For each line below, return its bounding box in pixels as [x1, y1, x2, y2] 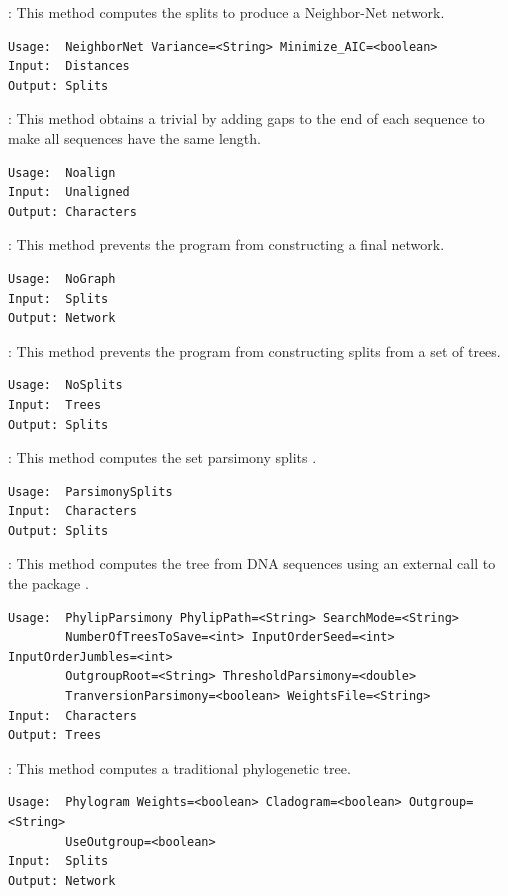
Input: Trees [8, 397, 102, 412]
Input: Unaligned [8, 185, 130, 200]
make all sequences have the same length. [8, 127, 261, 148]
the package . [8, 573, 89, 594]
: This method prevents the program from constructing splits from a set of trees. [8, 340, 501, 361]
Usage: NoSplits [8, 378, 123, 393]
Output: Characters [8, 204, 137, 219]
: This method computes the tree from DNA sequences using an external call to [8, 553, 496, 574]
